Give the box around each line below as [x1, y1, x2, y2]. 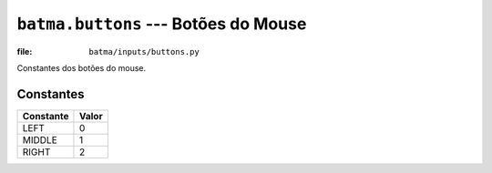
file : [16, 46, 33, 56]
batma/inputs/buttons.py [88, 46, 200, 56]
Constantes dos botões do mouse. [16, 62, 147, 73]
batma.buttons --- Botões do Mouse [16, 14, 307, 34]
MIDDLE [22, 133, 58, 146]
